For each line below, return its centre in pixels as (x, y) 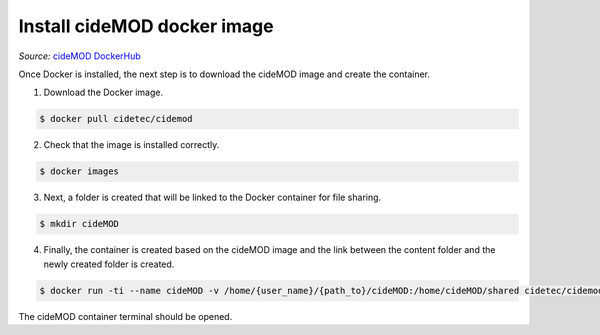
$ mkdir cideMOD (79, 224)
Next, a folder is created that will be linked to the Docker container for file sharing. (212, 197)
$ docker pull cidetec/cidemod (116, 119)
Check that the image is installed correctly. (131, 145)
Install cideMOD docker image (146, 26)
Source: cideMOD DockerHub (80, 56)
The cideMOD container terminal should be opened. (125, 316)
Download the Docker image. (103, 92)
